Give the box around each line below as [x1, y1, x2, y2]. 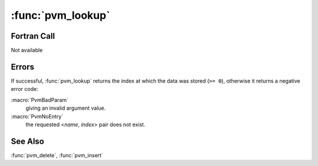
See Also [11, 136, 44, 146]
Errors [11, 62, 35, 72]
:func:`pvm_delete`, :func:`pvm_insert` [11, 151, 103, 158]
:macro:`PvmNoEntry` [11, 113, 64, 120]
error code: [11, 86, 38, 93]
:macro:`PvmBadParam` [11, 96, 69, 103]
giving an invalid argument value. [25, 104, 106, 111]
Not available [11, 47, 43, 54]
